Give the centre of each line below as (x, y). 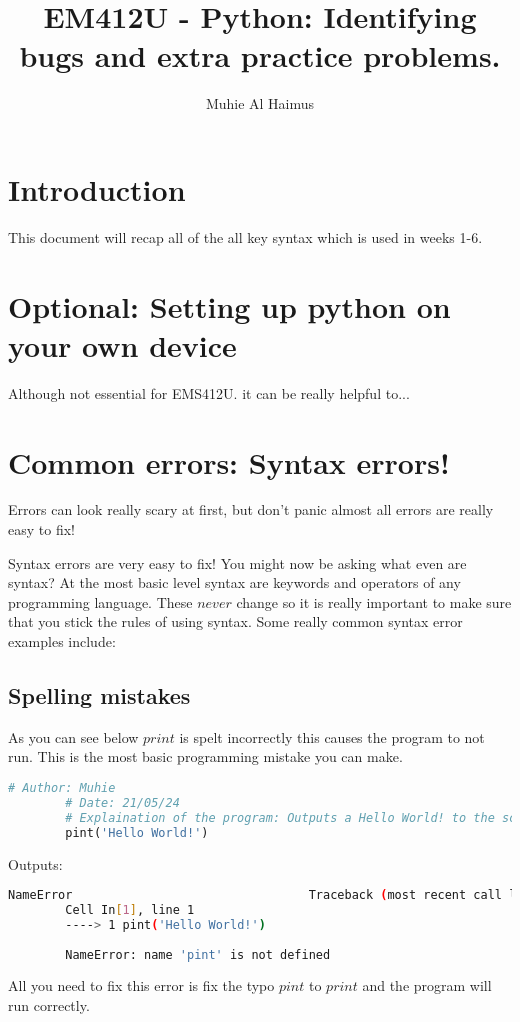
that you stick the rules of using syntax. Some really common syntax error (235, 621)
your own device (122, 344)
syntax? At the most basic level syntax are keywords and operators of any (234, 582)
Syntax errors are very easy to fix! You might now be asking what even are (237, 562)
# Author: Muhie (62, 788)
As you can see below (73, 736)
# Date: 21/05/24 (122, 802)
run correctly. (49, 1005)
